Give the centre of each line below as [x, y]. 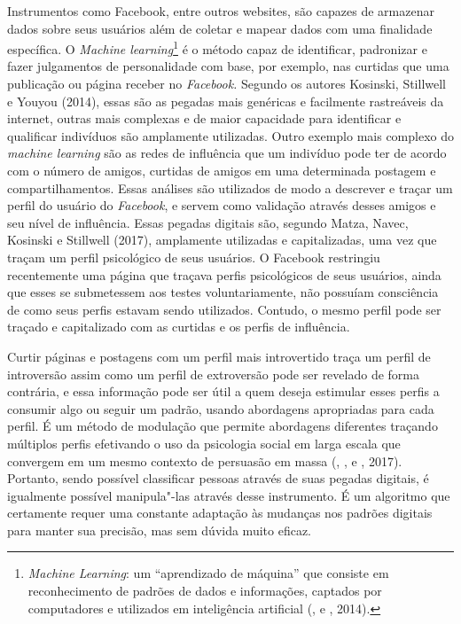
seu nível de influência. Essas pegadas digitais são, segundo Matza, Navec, [208, 222]
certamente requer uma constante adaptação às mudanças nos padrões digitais [220, 513]
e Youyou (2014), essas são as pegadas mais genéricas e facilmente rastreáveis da [226, 101]
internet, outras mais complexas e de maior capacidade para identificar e [204, 118]
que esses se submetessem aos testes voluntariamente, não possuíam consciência [223, 292]
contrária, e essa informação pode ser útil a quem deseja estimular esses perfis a [223, 391]
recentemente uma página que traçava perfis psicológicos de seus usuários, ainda [224, 274]
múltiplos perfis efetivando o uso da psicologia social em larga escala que [204, 443]
